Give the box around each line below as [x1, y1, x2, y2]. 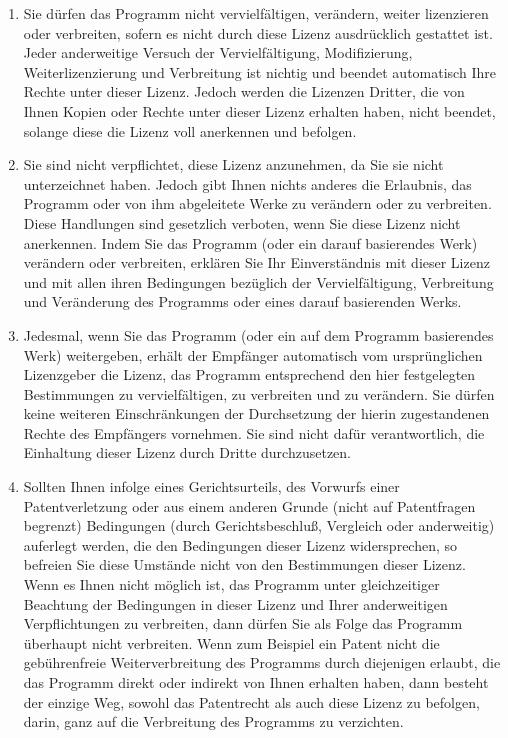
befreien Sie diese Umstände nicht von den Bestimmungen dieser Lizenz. [23, 554, 466, 575]
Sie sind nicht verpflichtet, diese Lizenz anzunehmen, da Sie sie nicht [23, 154, 444, 175]
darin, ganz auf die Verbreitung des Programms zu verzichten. [23, 711, 404, 732]
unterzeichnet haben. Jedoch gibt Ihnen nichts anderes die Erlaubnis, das [23, 173, 472, 194]
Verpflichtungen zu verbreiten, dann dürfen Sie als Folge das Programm [23, 613, 463, 634]
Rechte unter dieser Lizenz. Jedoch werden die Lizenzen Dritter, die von [23, 81, 465, 102]
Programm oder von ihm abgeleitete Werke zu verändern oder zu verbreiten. [23, 193, 492, 214]
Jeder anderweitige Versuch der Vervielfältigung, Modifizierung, [23, 42, 413, 63]
